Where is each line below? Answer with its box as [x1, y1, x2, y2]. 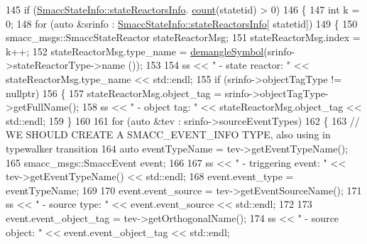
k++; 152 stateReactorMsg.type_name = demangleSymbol [6, 43, 264, 58]
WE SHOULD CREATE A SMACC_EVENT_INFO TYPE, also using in [6, 127, 331, 142]
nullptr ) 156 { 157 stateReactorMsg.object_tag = [6, 85, 222, 100]
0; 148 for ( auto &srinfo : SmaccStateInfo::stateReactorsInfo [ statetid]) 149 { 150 [6, 16, 358, 30]
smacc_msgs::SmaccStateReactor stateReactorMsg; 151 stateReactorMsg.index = [6, 30, 361, 45]
